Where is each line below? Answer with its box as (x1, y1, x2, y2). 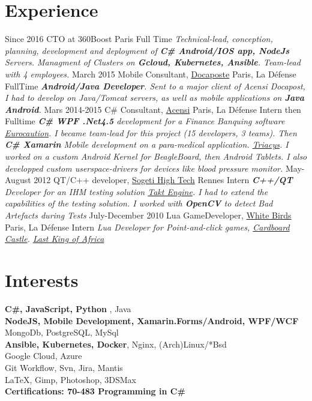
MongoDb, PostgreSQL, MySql (5, 326, 119, 339)
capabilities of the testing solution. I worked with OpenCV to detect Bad (5, 197, 273, 210)
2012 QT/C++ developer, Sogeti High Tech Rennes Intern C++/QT (34, 173, 293, 186)
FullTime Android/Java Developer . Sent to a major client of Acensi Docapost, (5, 79, 305, 92)
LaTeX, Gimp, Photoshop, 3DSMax (5, 373, 136, 385)
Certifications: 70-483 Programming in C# (5, 385, 185, 397)
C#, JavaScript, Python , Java (5, 302, 131, 315)
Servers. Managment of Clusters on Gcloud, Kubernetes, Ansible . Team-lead (5, 56, 301, 68)
